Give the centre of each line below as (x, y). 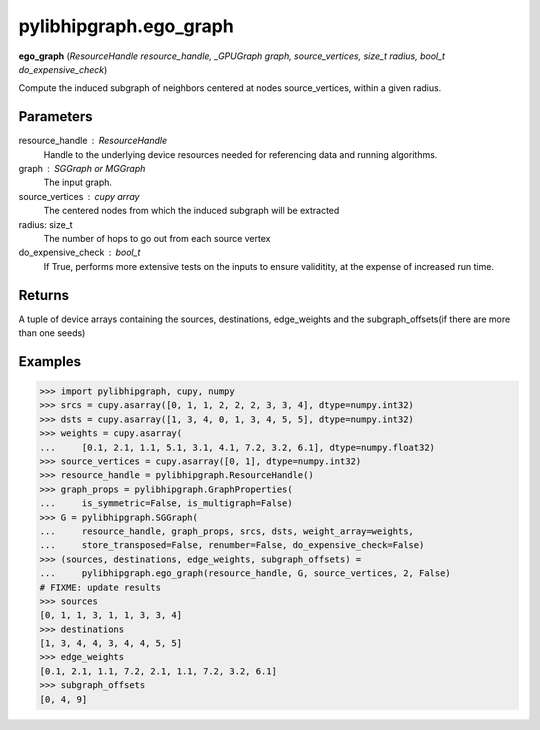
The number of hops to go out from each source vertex (157, 238)
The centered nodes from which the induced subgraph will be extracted (191, 211)
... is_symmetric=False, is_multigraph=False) (166, 503)
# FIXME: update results (100, 587)
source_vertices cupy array (79, 196)
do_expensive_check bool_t (79, 252)
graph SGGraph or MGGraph (82, 169)
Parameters (55, 116)
